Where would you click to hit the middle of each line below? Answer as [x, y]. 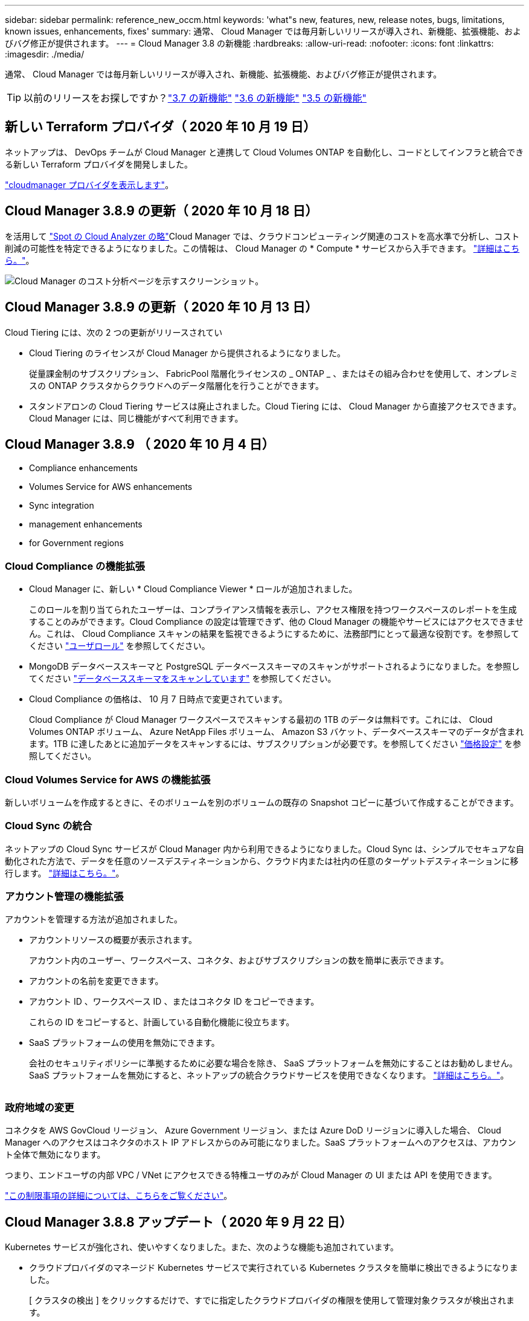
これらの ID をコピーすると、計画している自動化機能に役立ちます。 [162, 1022]
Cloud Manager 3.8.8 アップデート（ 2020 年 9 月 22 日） [179, 1222]
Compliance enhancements [84, 468]
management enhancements [86, 524]
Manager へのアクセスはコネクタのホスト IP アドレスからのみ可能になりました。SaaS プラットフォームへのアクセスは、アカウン [261, 1143]
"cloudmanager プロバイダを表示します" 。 [89, 184]
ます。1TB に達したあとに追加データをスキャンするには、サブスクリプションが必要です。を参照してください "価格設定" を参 [275, 744]
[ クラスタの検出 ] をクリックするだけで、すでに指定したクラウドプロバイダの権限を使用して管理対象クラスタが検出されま [272, 1300]
